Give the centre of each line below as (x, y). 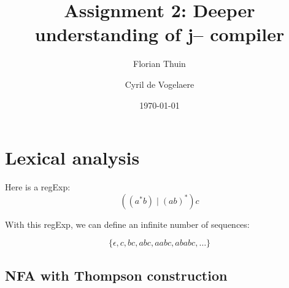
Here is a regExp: (38, 187)
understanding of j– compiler (160, 34)
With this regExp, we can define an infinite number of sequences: (127, 224)
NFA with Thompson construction (116, 275)
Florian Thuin (160, 64)
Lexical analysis (72, 158)
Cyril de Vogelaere (160, 84)
